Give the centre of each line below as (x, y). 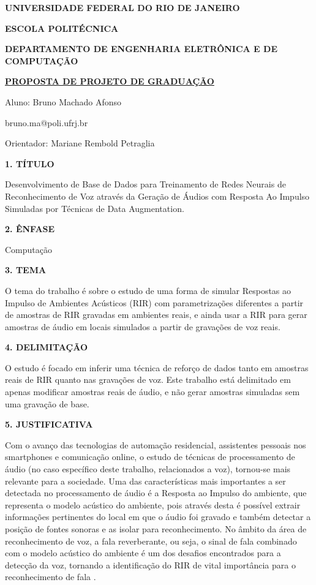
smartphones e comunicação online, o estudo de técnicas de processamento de (150, 457)
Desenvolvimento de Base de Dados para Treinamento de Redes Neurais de (145, 184)
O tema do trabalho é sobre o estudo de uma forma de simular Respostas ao (148, 290)
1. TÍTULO (30, 163)
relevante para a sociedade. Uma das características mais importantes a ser (145, 481)
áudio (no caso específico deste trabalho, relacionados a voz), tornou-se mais (148, 469)
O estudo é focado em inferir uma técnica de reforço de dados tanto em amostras (157, 367)
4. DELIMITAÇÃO (47, 347)
